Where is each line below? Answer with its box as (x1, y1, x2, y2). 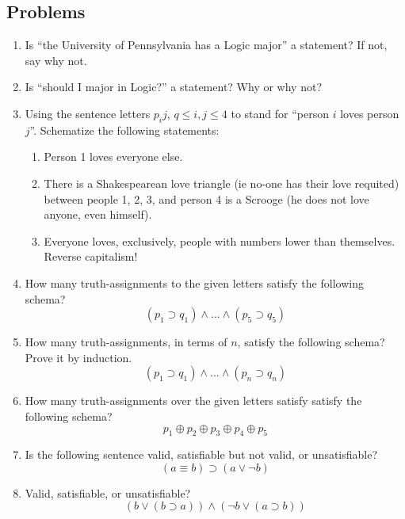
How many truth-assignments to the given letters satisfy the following (25, 274, 364, 291)
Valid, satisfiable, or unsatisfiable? (25, 484, 191, 501)
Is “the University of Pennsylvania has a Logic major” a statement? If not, (25, 36, 388, 53)
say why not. (25, 52, 87, 68)
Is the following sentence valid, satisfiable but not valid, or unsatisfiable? (25, 446, 378, 463)
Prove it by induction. (25, 349, 132, 365)
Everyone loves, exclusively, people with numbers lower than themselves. (44, 232, 395, 249)
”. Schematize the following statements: (29, 121, 220, 138)
